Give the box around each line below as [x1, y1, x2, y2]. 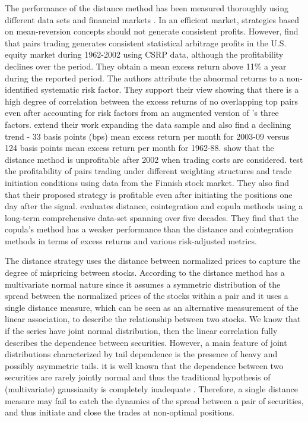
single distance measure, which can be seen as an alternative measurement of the [5, 301, 299, 313]
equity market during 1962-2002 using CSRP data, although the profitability [5, 48, 284, 61]
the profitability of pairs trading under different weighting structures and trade [5, 165, 292, 177]
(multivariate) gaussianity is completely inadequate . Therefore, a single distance [5, 383, 298, 395]
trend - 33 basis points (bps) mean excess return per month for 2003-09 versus [5, 130, 290, 142]
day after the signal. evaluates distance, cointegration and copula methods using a [5, 200, 303, 212]
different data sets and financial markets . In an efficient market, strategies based [5, 13, 300, 26]
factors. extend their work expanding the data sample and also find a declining [5, 118, 291, 130]
